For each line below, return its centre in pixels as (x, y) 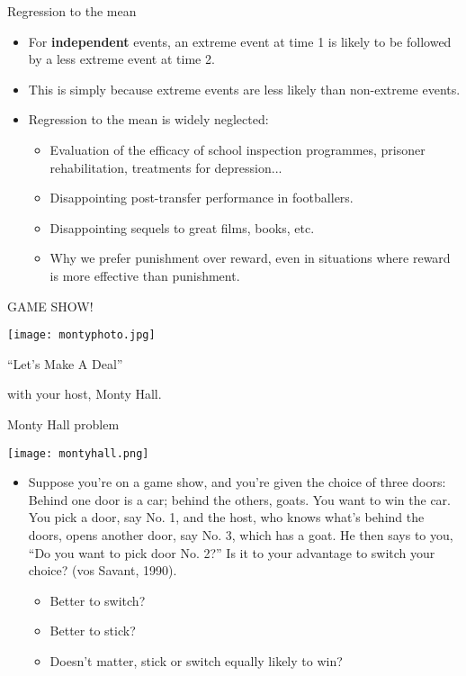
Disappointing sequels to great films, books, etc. (182, 227)
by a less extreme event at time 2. (121, 59)
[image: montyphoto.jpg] (81, 335)
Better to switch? (98, 600)
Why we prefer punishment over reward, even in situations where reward (250, 258)
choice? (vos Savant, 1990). (103, 570)
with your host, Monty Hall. (85, 394)
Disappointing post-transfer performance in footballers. (202, 198)
